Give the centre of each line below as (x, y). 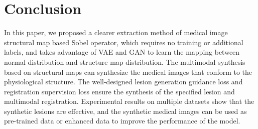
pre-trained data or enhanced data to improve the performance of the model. (122, 121)
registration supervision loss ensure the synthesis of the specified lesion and (119, 91)
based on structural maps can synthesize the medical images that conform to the (128, 72)
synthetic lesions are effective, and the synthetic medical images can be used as (125, 111)
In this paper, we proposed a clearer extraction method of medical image (116, 32)
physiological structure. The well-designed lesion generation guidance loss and (123, 82)
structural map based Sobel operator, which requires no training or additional (124, 42)
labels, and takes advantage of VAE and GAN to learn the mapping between (122, 52)
